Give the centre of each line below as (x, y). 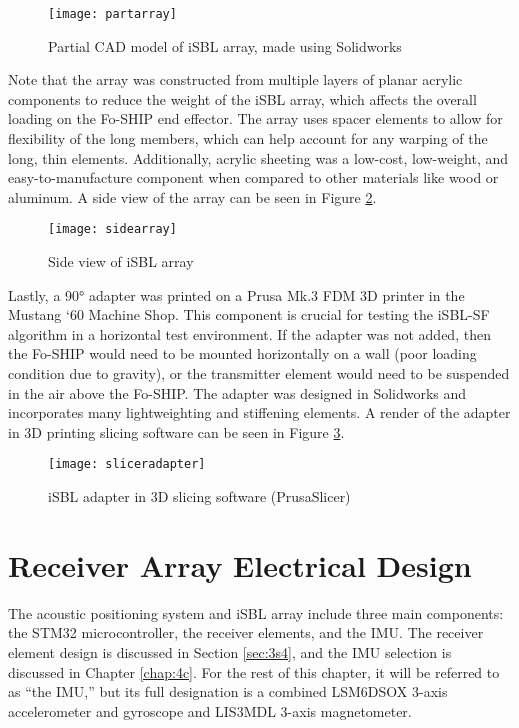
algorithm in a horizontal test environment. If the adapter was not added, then (249, 333)
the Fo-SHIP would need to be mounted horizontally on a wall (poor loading (242, 353)
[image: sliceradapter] (127, 464)
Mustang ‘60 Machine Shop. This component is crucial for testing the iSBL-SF (249, 314)
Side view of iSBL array (121, 261)
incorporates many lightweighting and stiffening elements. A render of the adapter (259, 412)
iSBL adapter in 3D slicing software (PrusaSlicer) (199, 496)
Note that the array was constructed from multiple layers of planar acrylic (235, 79)
